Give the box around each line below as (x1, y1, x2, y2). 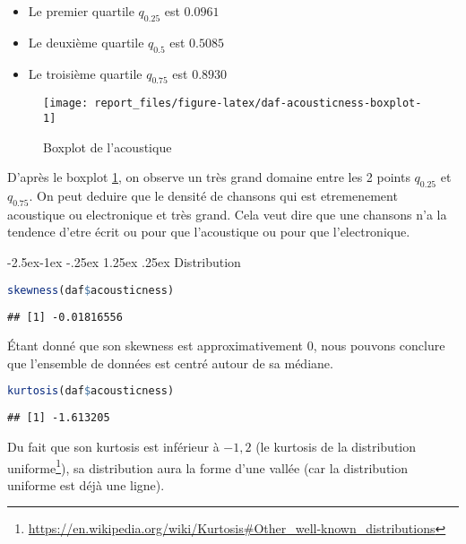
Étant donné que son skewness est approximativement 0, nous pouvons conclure (7, 336, 445, 355)
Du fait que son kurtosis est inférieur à (7, 436, 220, 455)
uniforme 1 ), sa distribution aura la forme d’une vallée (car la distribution (7, 455, 408, 477)
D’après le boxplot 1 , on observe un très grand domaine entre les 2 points (7, 168, 410, 186)
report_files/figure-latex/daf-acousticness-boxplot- (94, 97, 422, 110)
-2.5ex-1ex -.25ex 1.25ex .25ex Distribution (7, 253, 241, 272)
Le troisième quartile (28, 64, 142, 82)
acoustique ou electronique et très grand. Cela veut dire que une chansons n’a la (7, 204, 447, 223)
